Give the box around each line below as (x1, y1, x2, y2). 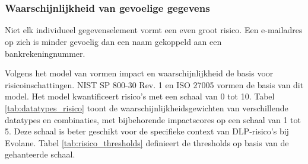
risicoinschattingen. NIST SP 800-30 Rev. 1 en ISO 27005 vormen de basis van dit (5, 78, 304, 91)
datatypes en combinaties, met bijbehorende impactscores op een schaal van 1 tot (5, 113, 301, 126)
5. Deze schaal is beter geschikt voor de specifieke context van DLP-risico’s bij (5, 125, 289, 137)
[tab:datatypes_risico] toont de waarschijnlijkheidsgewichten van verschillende (5, 102, 288, 114)
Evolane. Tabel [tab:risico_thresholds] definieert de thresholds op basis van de (5, 136, 289, 149)
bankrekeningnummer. (5, 47, 85, 59)
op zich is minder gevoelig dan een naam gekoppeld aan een (5, 36, 222, 48)
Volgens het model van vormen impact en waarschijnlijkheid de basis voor (5, 67, 274, 79)
